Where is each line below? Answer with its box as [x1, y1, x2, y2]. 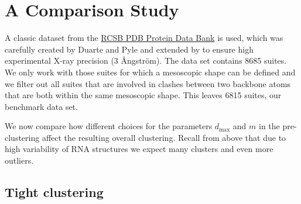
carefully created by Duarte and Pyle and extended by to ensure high [5, 43, 254, 55]
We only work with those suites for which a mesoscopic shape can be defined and [5, 65, 296, 78]
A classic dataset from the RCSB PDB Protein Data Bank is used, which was [5, 32, 283, 44]
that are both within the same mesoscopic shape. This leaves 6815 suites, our [5, 89, 282, 101]
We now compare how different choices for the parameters [5, 120, 213, 132]
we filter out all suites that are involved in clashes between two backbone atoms [5, 77, 291, 89]
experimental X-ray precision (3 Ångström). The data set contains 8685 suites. [5, 54, 287, 67]
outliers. [5, 154, 34, 167]
